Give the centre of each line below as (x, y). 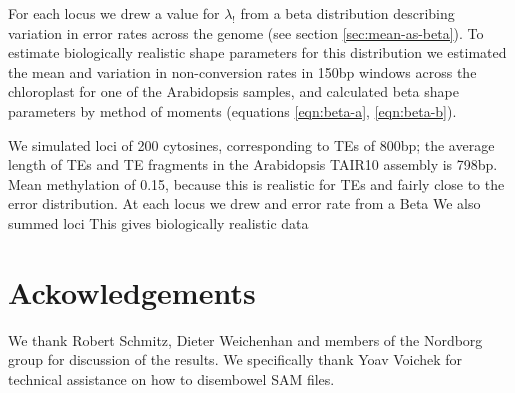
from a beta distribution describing (347, 13)
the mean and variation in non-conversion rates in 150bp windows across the (242, 71)
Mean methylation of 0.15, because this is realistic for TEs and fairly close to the (256, 183)
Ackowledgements (132, 291)
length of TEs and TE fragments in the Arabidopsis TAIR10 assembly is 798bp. (253, 164)
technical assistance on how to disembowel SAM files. (171, 378)
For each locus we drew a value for (114, 13)
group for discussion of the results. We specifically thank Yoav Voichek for (235, 359)
